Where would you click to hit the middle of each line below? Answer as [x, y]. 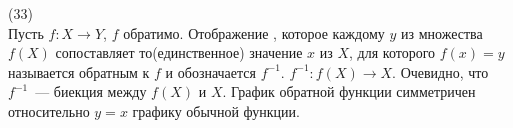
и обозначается [210, 71]
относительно [49, 110]
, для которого [392, 52]
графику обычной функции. [216, 110]
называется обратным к [79, 71]
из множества [441, 32]
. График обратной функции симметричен [349, 91]
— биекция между [91, 91]
